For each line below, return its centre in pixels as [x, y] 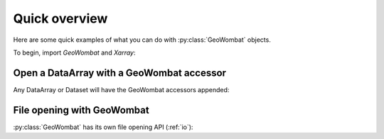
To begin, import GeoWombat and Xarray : [74, 52]
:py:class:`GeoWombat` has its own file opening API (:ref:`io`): [103, 127]
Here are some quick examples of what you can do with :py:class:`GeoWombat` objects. [142, 40]
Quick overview [60, 18]
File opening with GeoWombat [81, 110]
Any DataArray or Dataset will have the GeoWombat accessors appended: [121, 89]
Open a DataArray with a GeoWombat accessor [120, 73]
